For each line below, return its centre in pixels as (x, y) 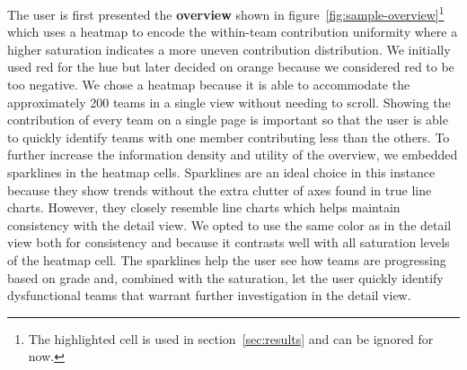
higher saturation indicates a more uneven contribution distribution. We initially (229, 49)
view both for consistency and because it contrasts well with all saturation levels (229, 242)
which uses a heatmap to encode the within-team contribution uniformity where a (233, 32)
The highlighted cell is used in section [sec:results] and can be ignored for (231, 338)
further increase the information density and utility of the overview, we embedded (233, 155)
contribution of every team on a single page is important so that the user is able (228, 120)
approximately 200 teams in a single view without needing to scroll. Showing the (229, 102)
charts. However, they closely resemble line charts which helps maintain (204, 207)
